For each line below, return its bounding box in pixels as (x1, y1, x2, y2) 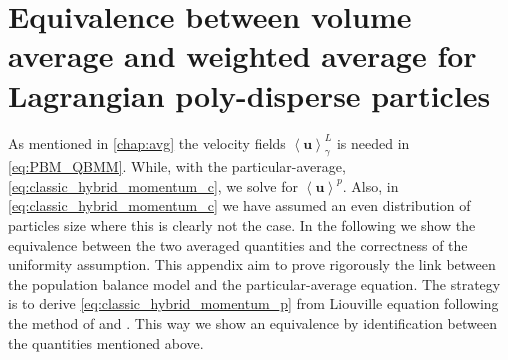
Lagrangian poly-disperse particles (8, 74, 491, 115)
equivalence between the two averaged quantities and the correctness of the (8, 234, 468, 255)
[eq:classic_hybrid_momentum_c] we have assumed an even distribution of (8, 195, 471, 216)
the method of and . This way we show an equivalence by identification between (8, 313, 497, 334)
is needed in (336, 132, 410, 153)
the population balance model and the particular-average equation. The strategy (8, 273, 501, 294)
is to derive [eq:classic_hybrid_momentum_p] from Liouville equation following (8, 293, 499, 314)
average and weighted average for (8, 35, 477, 76)
